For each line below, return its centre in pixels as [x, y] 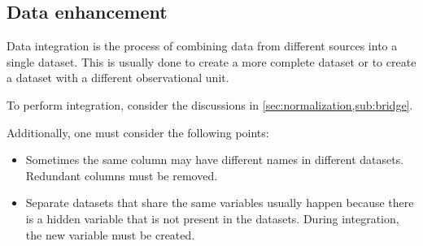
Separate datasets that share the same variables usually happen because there [220, 203]
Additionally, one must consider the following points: [138, 132]
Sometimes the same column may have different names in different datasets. [215, 160]
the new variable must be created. [110, 234]
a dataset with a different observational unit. [118, 78]
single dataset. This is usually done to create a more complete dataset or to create [211, 61]
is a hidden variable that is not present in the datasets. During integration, [212, 218]
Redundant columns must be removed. [122, 175]
